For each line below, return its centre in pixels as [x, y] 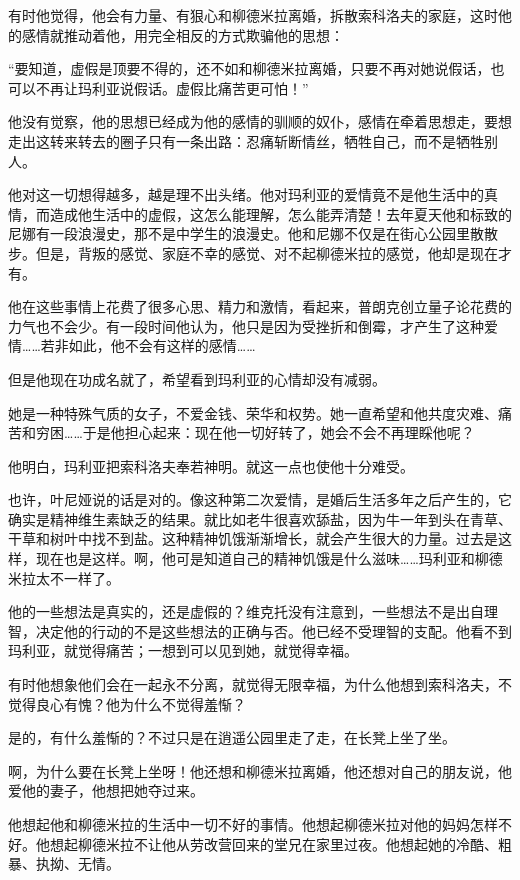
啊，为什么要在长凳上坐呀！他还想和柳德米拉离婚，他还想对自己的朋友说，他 [260, 770]
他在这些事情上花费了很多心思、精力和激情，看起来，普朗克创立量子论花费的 [260, 306]
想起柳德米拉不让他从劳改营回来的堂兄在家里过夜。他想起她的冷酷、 [273, 843]
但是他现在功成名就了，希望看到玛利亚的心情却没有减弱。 [197, 378]
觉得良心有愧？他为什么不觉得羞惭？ [127, 703]
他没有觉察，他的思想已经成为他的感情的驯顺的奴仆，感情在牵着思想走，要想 [260, 121]
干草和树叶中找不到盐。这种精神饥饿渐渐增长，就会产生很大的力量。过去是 [253, 538]
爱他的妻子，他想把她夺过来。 [106, 790]
